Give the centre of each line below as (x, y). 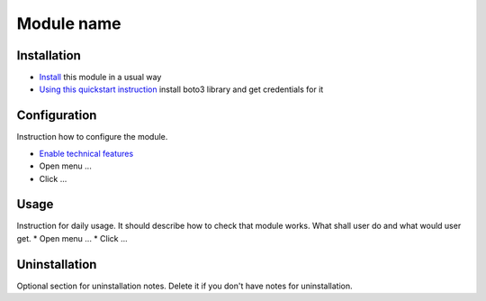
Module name (69, 23)
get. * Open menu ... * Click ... (72, 238)
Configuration (57, 116)
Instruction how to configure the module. (92, 137)
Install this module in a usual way (100, 78)
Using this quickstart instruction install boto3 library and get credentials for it (181, 89)
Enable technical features (86, 153)
